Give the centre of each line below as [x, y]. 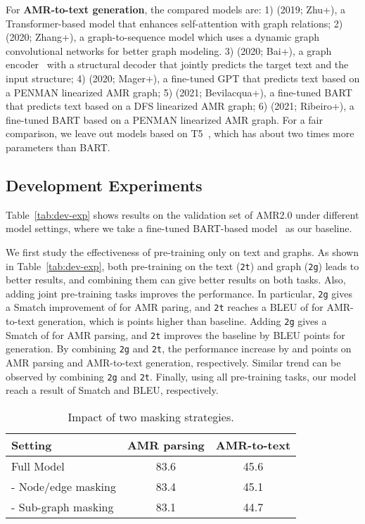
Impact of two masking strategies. [151, 416]
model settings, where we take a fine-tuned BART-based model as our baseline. [179, 228]
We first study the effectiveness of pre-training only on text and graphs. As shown [182, 251]
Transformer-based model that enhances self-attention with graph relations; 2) [174, 23]
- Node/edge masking [64, 486]
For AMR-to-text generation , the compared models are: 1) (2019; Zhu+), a [175, 9]
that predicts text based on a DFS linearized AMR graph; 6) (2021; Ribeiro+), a [180, 106]
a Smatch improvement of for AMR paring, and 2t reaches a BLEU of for [165, 307]
